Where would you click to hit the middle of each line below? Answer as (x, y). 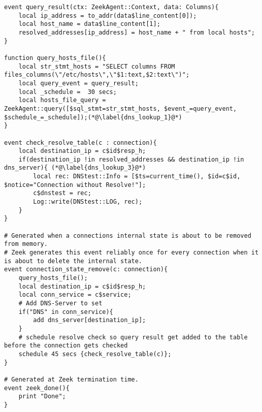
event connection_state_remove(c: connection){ (86, 270)
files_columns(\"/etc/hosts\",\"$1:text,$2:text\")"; (97, 75)
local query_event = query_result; (78, 83)
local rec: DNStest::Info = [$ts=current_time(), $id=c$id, (137, 177)
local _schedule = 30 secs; (68, 92)
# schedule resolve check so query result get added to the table (133, 337)
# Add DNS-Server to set (60, 303)
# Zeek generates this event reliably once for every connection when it (132, 253)
